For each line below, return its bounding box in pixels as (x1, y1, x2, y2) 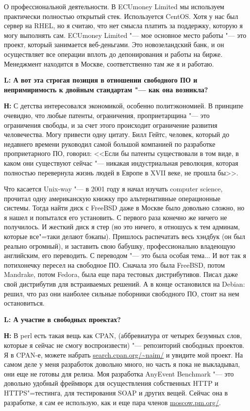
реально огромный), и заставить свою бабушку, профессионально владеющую (4, 240, 235, 251)
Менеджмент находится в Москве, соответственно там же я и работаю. (4, 58, 214, 68)
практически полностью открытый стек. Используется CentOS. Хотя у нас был (4, 11, 238, 21)
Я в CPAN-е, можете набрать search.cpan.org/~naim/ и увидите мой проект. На (4, 349, 243, 360)
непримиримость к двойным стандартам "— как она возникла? (4, 84, 208, 94)
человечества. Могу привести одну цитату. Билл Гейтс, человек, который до (4, 129, 230, 139)
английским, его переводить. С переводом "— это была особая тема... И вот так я (4, 250, 246, 260)
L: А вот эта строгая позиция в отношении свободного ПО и (4, 75, 198, 85)
